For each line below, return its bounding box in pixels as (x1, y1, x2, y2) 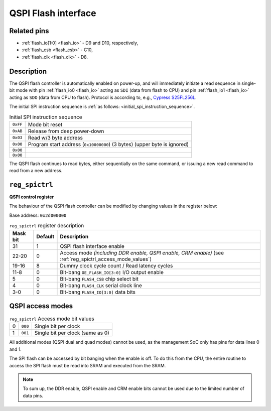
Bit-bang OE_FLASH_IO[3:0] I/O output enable (60, 268, 164, 276)
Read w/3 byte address (28, 134, 83, 141)
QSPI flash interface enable (60, 242, 125, 249)
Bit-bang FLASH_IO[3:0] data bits (60, 289, 135, 296)
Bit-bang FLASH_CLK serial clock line (60, 282, 143, 289)
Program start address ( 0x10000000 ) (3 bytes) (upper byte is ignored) (28, 141, 189, 148)
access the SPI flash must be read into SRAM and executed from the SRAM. (9, 362, 166, 368)
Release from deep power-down (28, 127, 104, 134)
